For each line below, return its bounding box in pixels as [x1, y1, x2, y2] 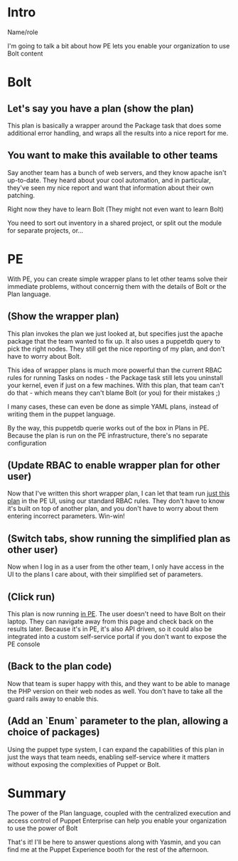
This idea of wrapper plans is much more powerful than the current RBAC [7, 366, 222, 374]
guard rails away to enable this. [7, 694, 99, 703]
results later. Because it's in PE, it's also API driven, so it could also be [7, 624, 212, 633]
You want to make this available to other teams [7, 149, 218, 162]
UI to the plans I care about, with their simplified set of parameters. [7, 570, 203, 579]
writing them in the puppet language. [7, 410, 116, 418]
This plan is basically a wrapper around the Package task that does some [7, 121, 222, 130]
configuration [7, 438, 47, 447]
